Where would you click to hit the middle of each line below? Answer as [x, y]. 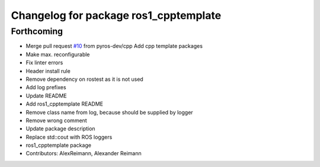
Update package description [60, 129]
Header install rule [48, 71]
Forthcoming [37, 31]
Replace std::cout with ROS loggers [69, 137]
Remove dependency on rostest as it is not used [84, 79]
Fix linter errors [44, 63]
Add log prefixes [46, 87]
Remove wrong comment [56, 120]
